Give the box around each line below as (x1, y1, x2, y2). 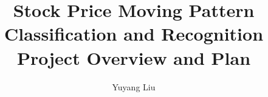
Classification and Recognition (4, 21, 264, 46)
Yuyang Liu (112, 80, 156, 93)
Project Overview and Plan (16, 45, 251, 70)
